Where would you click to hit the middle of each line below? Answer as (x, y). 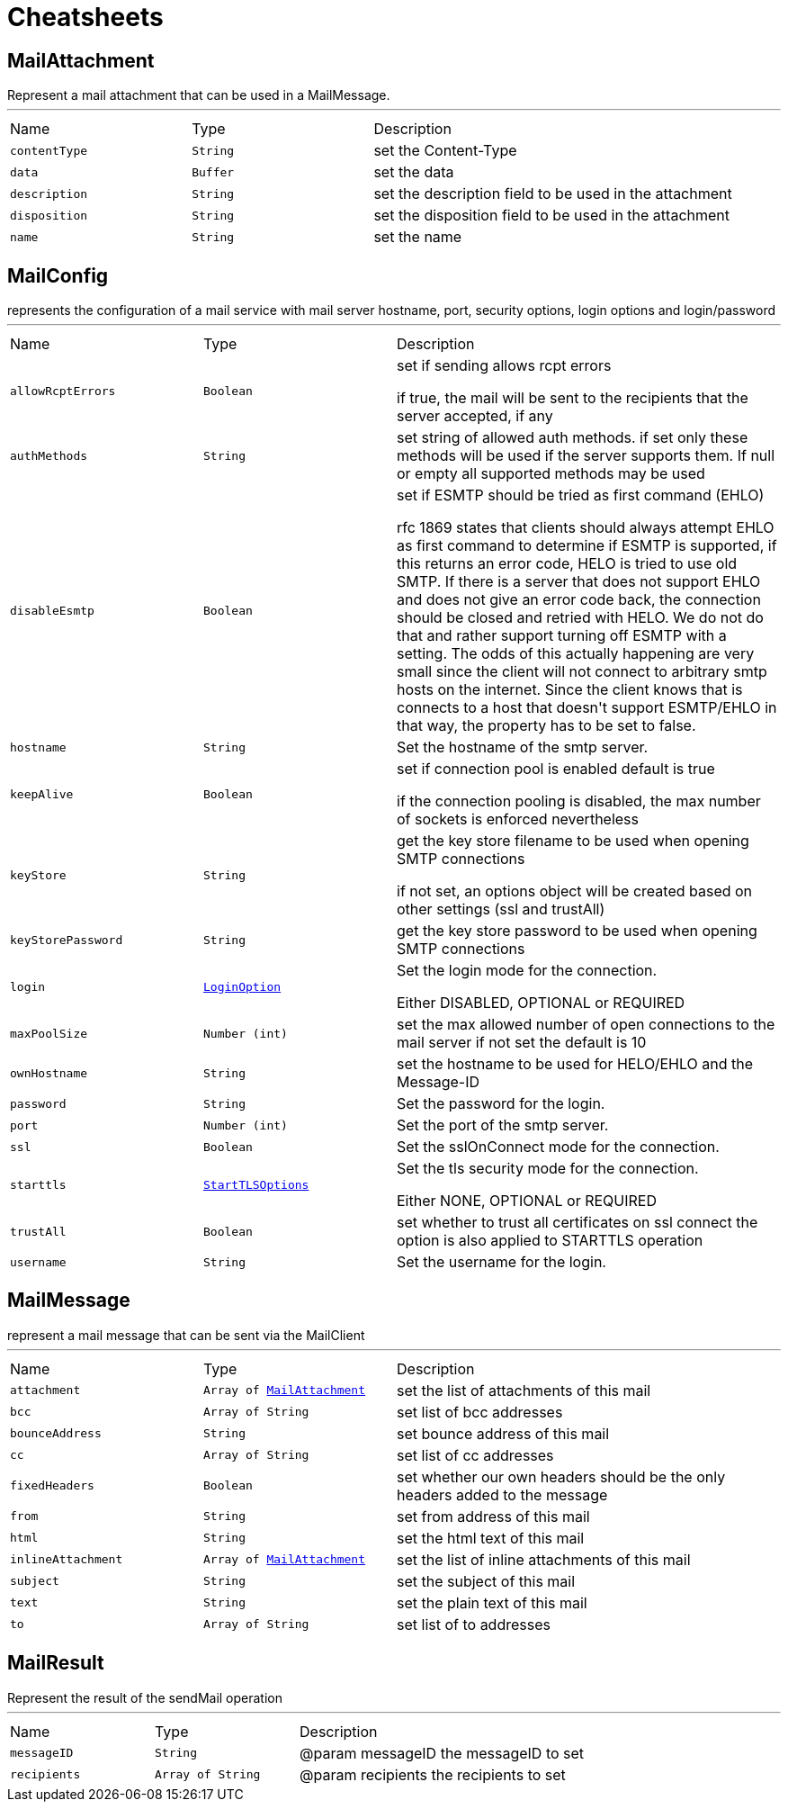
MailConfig (58, 275)
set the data (414, 172)
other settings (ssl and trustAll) (501, 909)
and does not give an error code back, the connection (579, 600)
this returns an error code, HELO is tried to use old (567, 564)
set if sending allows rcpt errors (504, 366)
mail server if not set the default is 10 (522, 1043)
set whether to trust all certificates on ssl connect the (578, 1223)
